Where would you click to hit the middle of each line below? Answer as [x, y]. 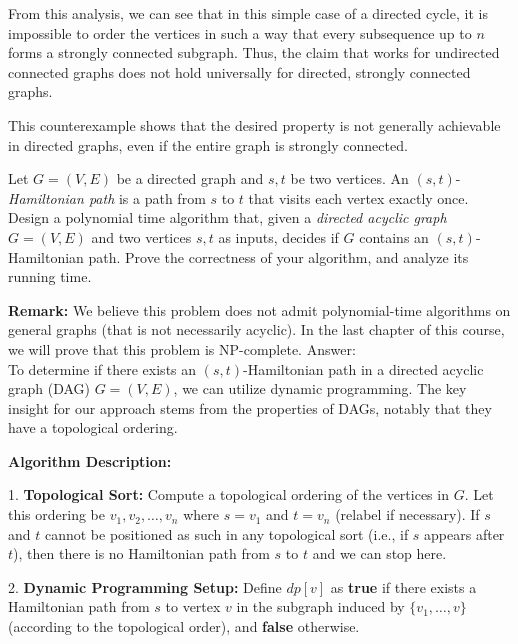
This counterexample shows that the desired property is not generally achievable [254, 124]
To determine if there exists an [102, 368]
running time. [50, 276]
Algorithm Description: [90, 460]
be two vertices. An [349, 178]
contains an [394, 236]
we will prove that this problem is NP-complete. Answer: [182, 348]
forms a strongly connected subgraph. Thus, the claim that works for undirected [254, 52]
